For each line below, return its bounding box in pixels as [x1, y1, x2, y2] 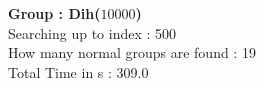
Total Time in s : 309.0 [8, 61, 149, 82]
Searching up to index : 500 [8, 22, 177, 43]
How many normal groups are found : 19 [8, 42, 256, 63]
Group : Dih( [8, 3, 101, 23]
